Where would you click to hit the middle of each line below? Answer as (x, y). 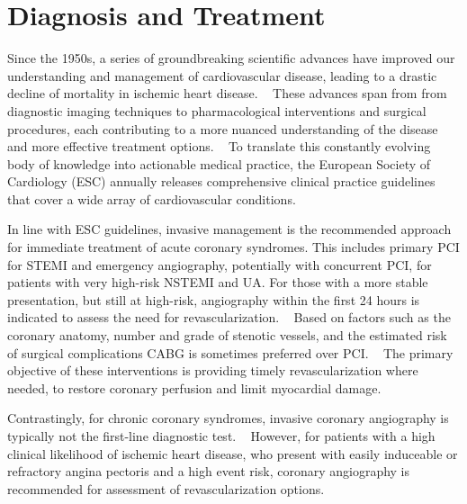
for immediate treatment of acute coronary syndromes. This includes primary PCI (233, 247)
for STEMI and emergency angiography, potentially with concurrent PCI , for (220, 264)
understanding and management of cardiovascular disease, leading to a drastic (222, 75)
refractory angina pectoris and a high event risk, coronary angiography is (209, 471)
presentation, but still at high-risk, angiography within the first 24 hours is (214, 299)
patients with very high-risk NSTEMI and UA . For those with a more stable (218, 282)
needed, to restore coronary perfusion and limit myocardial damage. (194, 387)
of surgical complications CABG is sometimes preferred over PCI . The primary (230, 352)
